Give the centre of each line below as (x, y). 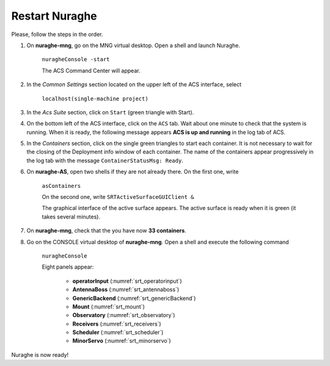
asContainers (61, 186)
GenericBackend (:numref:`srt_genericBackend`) (134, 298)
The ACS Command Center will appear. (91, 70)
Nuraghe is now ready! (40, 354)
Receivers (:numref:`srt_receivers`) (117, 324)
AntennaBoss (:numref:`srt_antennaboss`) (126, 289)
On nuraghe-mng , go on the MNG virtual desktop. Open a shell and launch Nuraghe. (134, 45)
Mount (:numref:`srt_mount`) (108, 307)
